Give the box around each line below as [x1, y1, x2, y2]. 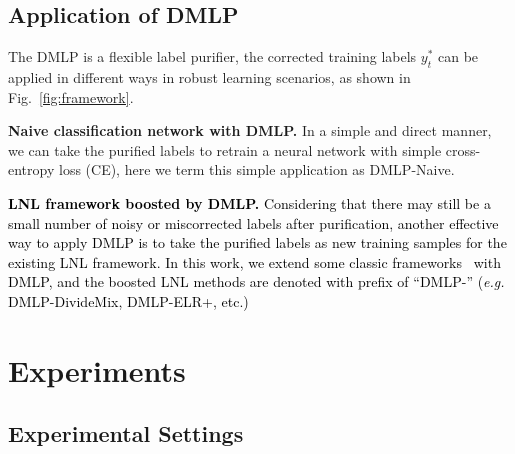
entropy [8, 159, 55, 180]
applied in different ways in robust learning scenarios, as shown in [8, 67, 411, 87]
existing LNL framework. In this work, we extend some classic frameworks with [8, 251, 501, 272]
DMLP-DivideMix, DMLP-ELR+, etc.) [8, 290, 249, 311]
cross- [445, 139, 481, 160]
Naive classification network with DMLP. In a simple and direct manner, [8, 120, 492, 141]
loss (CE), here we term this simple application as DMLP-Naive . [58, 159, 455, 180]
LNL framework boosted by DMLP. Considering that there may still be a [8, 192, 491, 213]
